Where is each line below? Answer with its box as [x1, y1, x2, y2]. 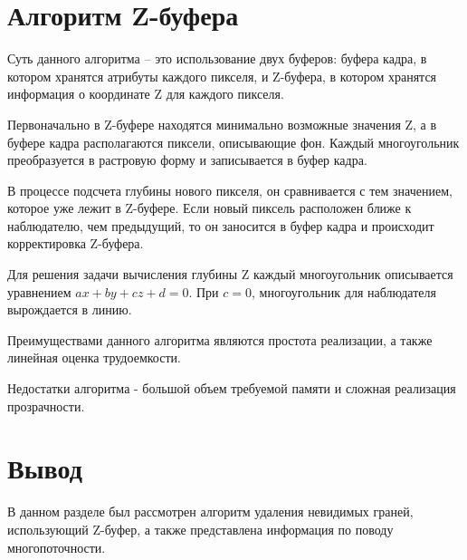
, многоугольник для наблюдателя [252, 282, 436, 301]
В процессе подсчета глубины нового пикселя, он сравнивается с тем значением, [7, 180, 453, 199]
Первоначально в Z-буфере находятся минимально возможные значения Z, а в [7, 114, 437, 133]
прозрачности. [7, 396, 85, 415]
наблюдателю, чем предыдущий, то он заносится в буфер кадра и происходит [7, 216, 434, 235]
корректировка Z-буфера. [7, 234, 144, 253]
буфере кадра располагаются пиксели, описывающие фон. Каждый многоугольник [7, 132, 460, 151]
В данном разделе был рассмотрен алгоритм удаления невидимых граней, [7, 502, 414, 521]
